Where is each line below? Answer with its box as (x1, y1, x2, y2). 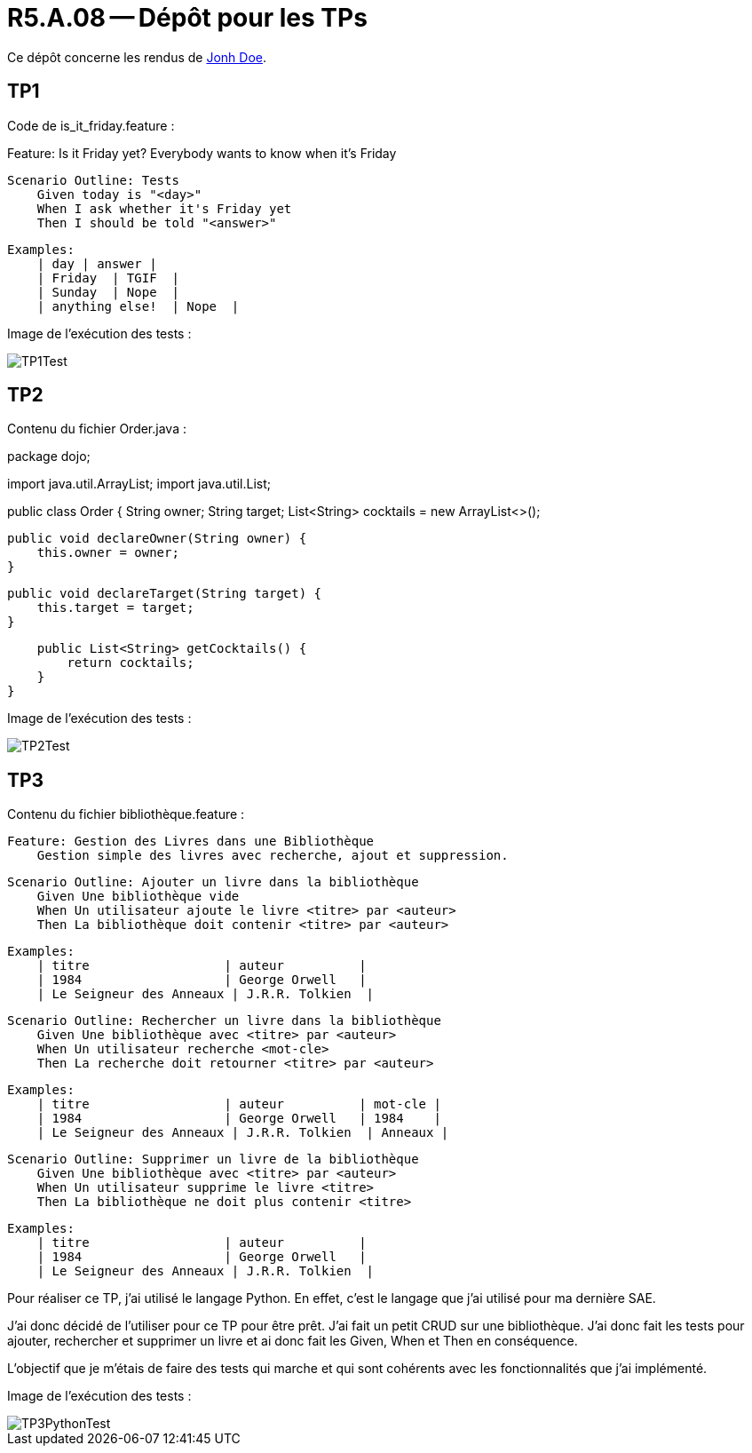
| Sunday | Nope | (36, 284, 179, 299)
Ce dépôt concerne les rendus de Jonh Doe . (7, 49, 267, 65)
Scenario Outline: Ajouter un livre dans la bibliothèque (7, 875, 419, 890)
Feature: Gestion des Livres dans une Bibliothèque (7, 834, 375, 849)
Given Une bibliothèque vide (36, 889, 240, 904)
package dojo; (7, 449, 91, 464)
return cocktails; (67, 655, 194, 671)
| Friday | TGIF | (36, 270, 179, 285)
